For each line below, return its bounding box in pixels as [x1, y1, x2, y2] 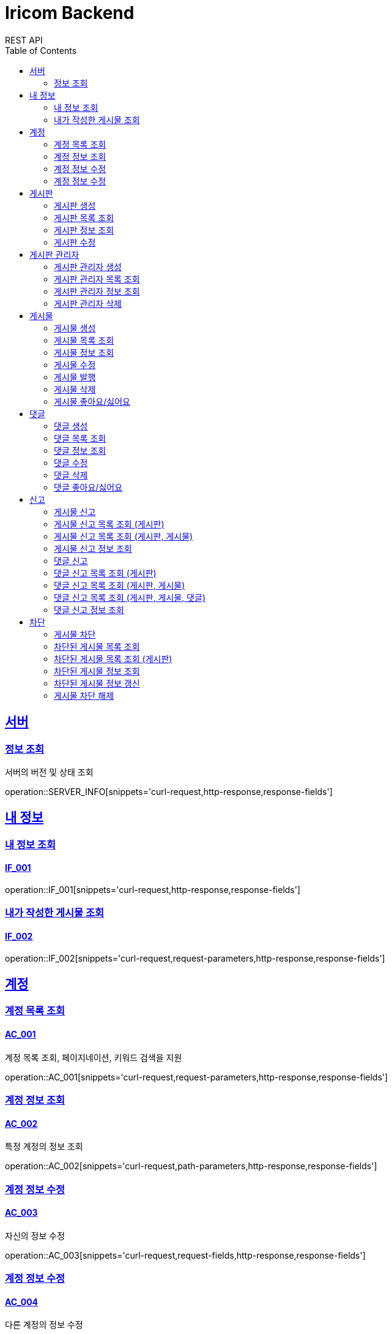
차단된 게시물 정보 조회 [54, 665, 140, 676]
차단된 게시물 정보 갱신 [54, 677, 140, 688]
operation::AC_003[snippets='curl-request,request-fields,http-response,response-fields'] [5, 1249, 366, 1261]
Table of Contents [5, 45, 77, 56]
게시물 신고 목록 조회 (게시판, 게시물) [54, 530, 193, 541]
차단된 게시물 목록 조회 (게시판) [54, 653, 172, 664]
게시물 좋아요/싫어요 [54, 396, 130, 407]
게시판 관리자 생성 [54, 261, 122, 272]
